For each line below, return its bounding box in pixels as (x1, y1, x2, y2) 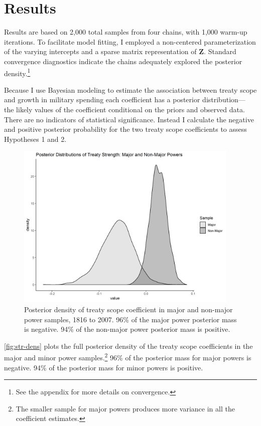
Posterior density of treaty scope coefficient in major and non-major (24, 304, 233, 314)
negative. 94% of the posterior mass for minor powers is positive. (4, 362, 203, 372)
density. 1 (4, 66, 31, 78)
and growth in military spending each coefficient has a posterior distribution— (4, 94, 245, 105)
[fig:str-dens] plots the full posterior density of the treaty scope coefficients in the (4, 340, 253, 351)
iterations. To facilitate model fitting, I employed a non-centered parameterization (4, 36, 256, 47)
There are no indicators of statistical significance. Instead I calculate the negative (4, 114, 254, 124)
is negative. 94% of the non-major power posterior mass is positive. (24, 324, 230, 334)
